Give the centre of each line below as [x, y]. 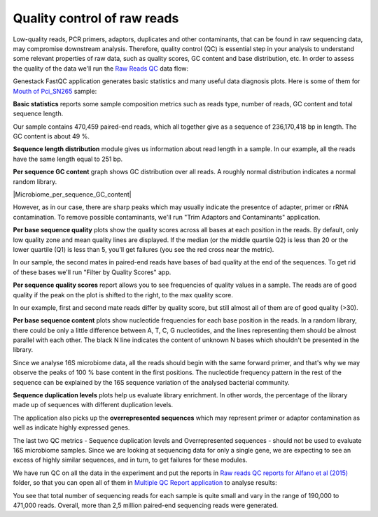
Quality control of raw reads [96, 18]
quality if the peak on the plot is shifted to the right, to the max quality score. [123, 295]
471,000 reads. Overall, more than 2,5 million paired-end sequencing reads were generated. [146, 505]
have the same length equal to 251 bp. [68, 159]
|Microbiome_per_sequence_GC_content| [72, 194]
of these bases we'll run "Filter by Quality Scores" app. [92, 272]
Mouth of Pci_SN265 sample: [55, 91]
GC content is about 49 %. [51, 136]
